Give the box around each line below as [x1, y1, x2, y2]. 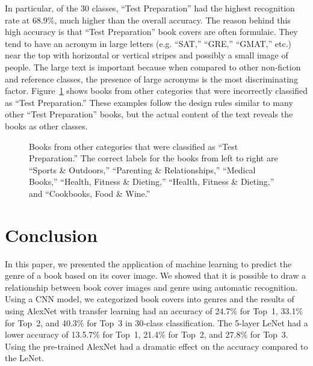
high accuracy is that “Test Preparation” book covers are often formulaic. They [5, 25, 298, 38]
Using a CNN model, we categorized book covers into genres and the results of [5, 293, 294, 305]
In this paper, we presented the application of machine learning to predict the [5, 257, 292, 270]
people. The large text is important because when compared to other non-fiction [5, 60, 301, 73]
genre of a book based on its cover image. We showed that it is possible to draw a [5, 269, 306, 282]
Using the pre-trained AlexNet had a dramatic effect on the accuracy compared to [5, 340, 308, 352]
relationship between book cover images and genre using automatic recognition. [5, 281, 298, 293]
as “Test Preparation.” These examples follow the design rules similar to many [5, 96, 293, 108]
